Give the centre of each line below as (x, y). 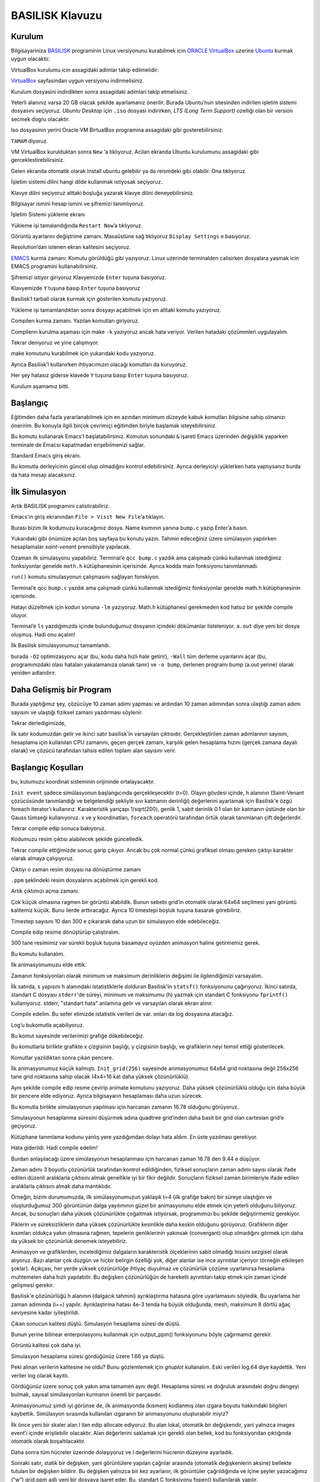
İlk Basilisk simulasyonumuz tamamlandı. (61, 646)
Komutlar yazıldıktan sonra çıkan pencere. (62, 1058)
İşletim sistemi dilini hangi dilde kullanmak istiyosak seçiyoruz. (87, 182)
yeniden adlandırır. (33, 673)
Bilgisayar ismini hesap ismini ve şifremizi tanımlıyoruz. (78, 203)
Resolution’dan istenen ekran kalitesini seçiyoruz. (71, 247)
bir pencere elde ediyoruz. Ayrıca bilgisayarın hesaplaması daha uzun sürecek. (107, 1096)
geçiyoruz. (24, 1126)
